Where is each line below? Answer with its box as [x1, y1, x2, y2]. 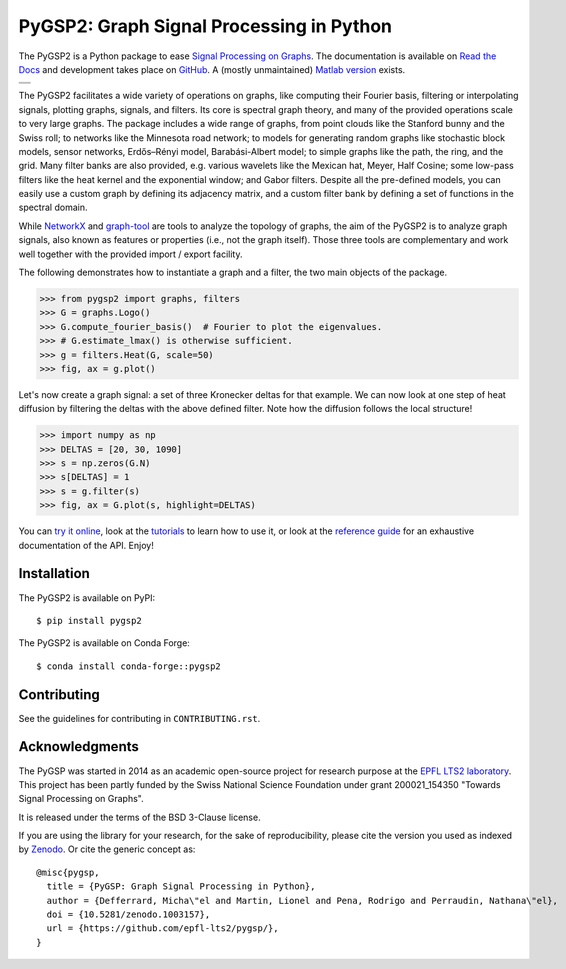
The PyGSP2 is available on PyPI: [18, 591, 156, 604]
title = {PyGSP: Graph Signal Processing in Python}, [46, 881, 316, 892]
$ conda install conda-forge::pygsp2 [36, 660, 222, 672]
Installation [18, 565, 90, 582]
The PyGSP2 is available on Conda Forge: [18, 637, 190, 649]
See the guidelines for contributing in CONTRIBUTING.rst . [18, 712, 261, 724]
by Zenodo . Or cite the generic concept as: [18, 843, 196, 855]
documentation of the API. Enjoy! [18, 539, 154, 551]
